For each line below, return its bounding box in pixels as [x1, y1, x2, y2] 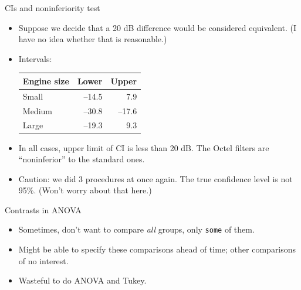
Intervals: [18, 52, 52, 64]
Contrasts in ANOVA [5, 203, 82, 216]
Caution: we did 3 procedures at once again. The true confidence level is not [18, 172, 293, 185]
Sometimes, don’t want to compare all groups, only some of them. [18, 223, 255, 236]
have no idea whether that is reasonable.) [18, 33, 167, 45]
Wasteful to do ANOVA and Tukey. [18, 274, 147, 286]
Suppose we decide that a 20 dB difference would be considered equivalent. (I [18, 21, 297, 33]
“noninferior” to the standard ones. [18, 153, 145, 165]
